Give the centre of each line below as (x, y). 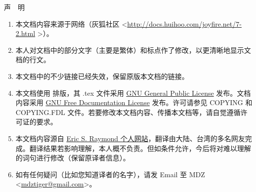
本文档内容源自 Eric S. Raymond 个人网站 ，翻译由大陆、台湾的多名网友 (130, 138)
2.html (25, 33)
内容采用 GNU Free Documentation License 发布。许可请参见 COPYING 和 (134, 102)
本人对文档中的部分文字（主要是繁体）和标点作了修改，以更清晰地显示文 (133, 50)
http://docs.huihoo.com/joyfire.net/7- (184, 23)
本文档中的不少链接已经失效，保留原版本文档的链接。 (102, 76)
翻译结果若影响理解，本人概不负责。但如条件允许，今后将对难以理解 (140, 148)
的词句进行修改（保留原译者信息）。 (73, 158)
